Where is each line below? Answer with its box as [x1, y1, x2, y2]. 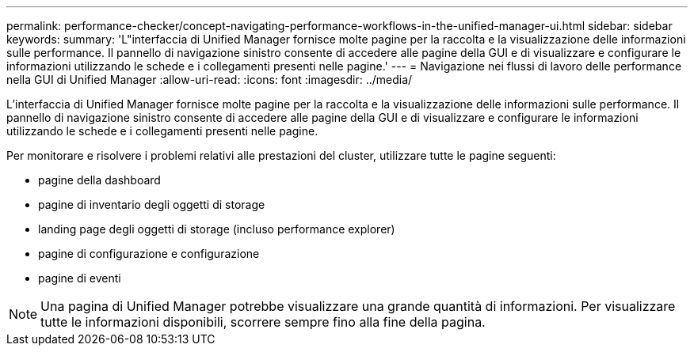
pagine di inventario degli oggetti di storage [38, 198, 265, 211]
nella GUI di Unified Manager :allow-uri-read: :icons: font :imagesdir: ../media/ [6, 73, 413, 86]
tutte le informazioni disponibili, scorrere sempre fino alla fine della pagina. [40, 314, 486, 330]
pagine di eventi [38, 271, 121, 285]
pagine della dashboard [38, 173, 161, 187]
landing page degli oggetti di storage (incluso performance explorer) [38, 222, 395, 236]
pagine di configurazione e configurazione [38, 247, 260, 260]
